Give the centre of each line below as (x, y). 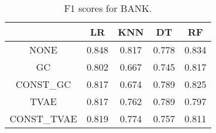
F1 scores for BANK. (108, 8)
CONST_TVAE (44, 118)
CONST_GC (43, 84)
